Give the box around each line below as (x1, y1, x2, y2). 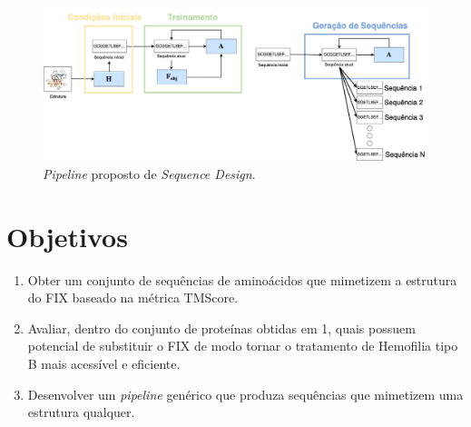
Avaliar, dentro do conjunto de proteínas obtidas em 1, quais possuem (27, 318, 416, 337)
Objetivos (6, 217, 128, 254)
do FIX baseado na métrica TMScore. (27, 288, 239, 307)
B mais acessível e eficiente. (27, 354, 181, 373)
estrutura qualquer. (27, 402, 135, 422)
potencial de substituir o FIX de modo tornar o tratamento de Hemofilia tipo (27, 336, 458, 355)
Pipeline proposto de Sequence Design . (43, 164, 256, 183)
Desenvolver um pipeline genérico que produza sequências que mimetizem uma (27, 384, 464, 403)
